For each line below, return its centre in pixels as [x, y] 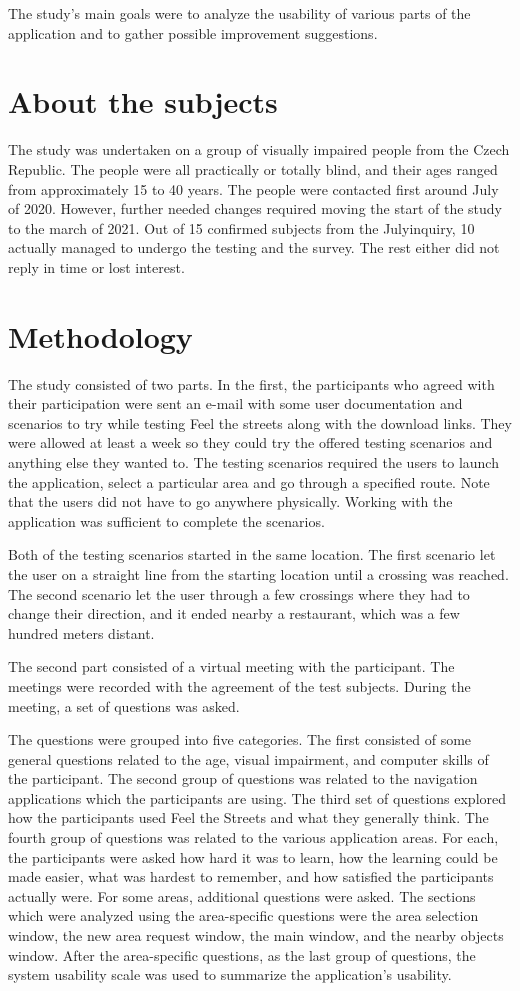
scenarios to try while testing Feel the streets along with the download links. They [260, 422]
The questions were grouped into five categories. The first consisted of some [240, 739]
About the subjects [143, 101]
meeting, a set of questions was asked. [124, 705]
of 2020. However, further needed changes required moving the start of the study [255, 208]
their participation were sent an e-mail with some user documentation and [235, 403]
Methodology [100, 335]
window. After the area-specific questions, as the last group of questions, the [242, 954]
